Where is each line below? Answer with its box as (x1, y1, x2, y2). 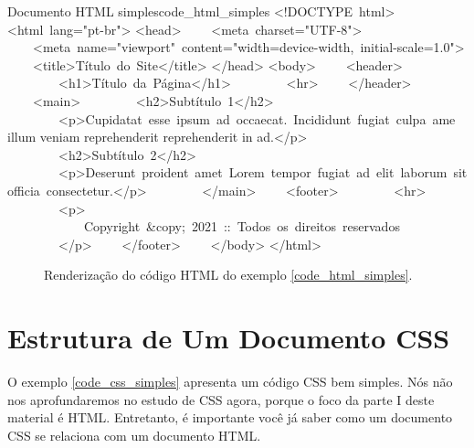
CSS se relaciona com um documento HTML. (7, 425, 261, 444)
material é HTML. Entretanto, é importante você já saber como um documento (7, 408, 453, 427)
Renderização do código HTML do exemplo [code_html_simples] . (44, 265, 413, 284)
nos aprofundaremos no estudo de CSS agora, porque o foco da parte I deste (7, 389, 435, 409)
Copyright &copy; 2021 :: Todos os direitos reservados (83, 217, 400, 236)
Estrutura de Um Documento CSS (7, 319, 450, 357)
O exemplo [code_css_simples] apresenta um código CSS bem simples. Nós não (7, 372, 453, 391)
